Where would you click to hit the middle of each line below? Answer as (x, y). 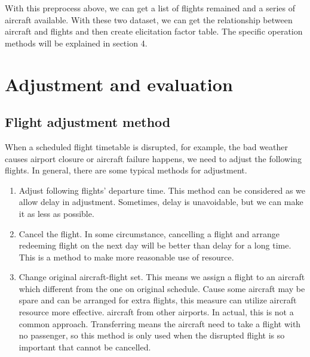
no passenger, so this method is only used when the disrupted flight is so (152, 335)
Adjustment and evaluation (119, 84)
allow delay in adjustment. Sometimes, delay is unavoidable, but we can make (161, 202)
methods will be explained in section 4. (76, 43)
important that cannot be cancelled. (85, 347)
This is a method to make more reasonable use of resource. (126, 257)
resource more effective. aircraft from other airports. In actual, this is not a (156, 312)
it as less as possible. (56, 213)
